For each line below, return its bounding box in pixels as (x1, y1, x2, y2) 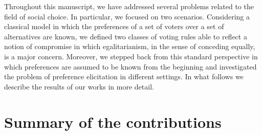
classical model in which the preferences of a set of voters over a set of (4, 21, 224, 32)
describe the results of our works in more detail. (4, 81, 154, 92)
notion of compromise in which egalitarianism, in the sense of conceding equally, (4, 41, 255, 52)
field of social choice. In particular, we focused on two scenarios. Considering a (4, 11, 250, 21)
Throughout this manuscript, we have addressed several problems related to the (4, 1, 254, 11)
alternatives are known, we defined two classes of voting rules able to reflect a (4, 31, 247, 41)
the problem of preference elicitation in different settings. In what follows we (4, 71, 244, 82)
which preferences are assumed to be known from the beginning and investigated (4, 61, 257, 72)
